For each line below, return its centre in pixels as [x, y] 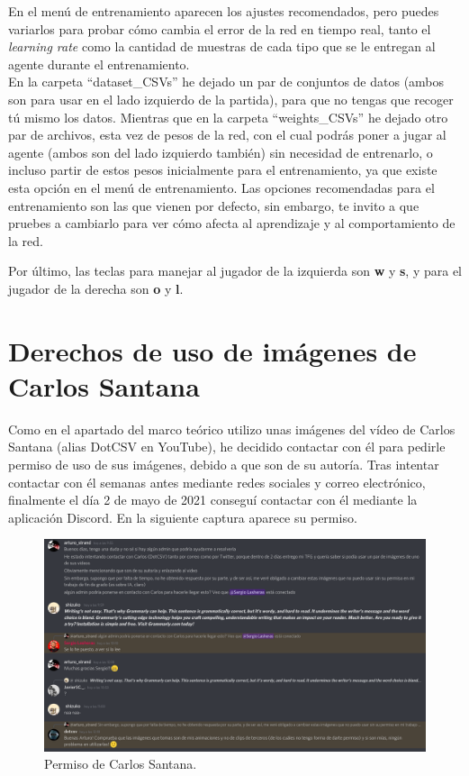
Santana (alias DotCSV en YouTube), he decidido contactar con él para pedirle [227, 447]
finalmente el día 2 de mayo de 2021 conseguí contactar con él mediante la [213, 500]
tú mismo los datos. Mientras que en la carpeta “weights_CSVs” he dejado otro [228, 117]
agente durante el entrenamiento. [99, 64]
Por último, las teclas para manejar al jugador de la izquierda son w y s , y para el [235, 271]
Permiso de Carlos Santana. [121, 764]
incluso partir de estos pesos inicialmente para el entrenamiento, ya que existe [223, 170]
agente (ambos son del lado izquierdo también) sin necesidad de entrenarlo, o [221, 152]
